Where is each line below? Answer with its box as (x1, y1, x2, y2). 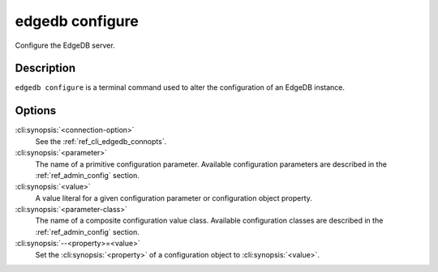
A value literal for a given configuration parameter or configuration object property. (35, 193, 312, 202)
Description (15, 62, 76, 75)
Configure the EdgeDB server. (15, 40, 115, 50)
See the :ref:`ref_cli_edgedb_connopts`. (35, 136, 167, 146)
